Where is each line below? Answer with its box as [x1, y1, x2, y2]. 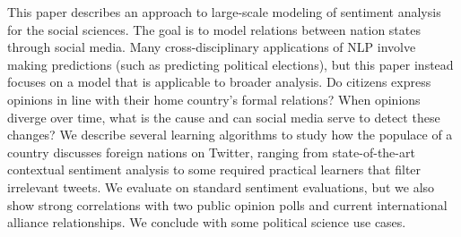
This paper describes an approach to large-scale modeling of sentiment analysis [7, 3, 441, 21]
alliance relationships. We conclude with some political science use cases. [7, 213, 406, 232]
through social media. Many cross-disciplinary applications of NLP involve [7, 38, 416, 56]
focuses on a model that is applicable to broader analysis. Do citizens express [7, 72, 431, 91]
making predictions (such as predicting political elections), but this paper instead [7, 55, 454, 73]
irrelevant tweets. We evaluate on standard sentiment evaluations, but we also [7, 177, 435, 196]
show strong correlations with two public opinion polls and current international [7, 195, 448, 214]
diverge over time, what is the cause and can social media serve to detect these [7, 107, 440, 126]
